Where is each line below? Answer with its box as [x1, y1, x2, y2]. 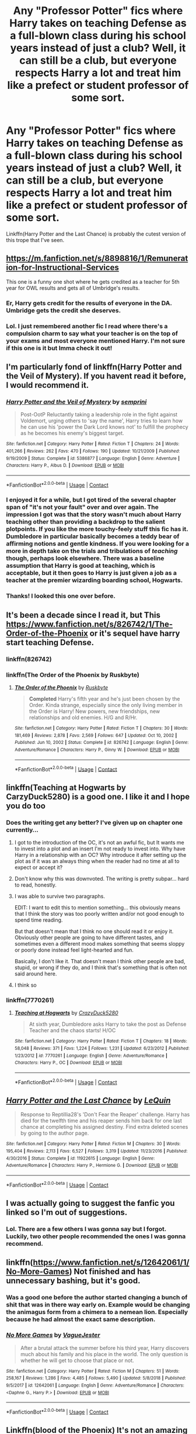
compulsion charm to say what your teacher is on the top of [6, 329, 178, 337]
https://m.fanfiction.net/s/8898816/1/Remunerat [6, 253, 188, 264]
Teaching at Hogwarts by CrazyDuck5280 [14, 1009, 118, 1016]
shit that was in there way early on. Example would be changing [6, 1301, 190, 1309]
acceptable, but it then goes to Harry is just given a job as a [6, 569, 177, 577]
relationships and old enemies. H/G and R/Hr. [29, 714, 138, 721]
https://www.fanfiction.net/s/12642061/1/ [33, 1257, 190, 1267]
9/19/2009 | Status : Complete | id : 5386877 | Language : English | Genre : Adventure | [6, 455, 180, 461]
